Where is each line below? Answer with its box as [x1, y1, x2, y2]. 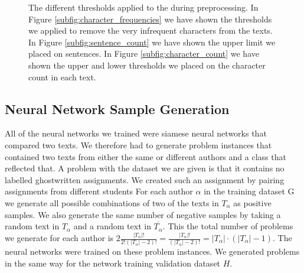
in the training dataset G [204, 185, 295, 197]
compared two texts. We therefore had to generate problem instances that [5, 138, 272, 151]
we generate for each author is [5, 232, 114, 244]
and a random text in [73, 220, 151, 232]
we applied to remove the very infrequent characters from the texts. [28, 24, 273, 37]
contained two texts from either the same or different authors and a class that [5, 150, 286, 162]
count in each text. [28, 70, 96, 83]
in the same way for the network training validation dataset [5, 256, 221, 269]
